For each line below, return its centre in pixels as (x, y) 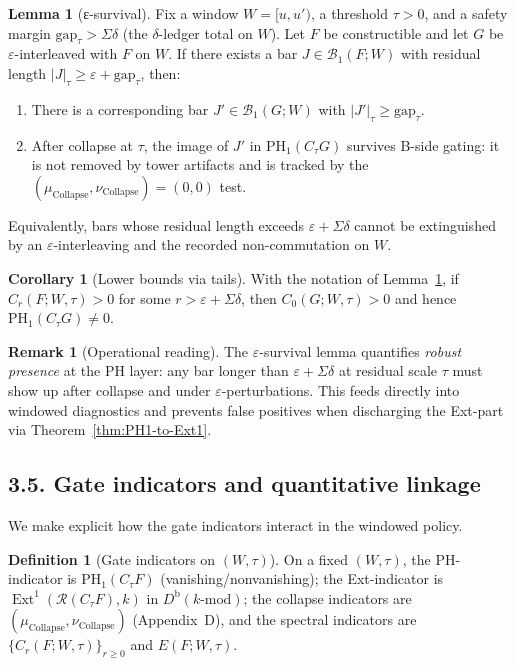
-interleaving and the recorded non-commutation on (211, 244)
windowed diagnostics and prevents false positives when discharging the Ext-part (256, 409)
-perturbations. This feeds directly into (340, 389)
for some (144, 297)
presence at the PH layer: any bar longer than (148, 370)
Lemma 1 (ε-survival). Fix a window (123, 13)
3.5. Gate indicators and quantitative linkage (244, 483)
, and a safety (466, 13)
